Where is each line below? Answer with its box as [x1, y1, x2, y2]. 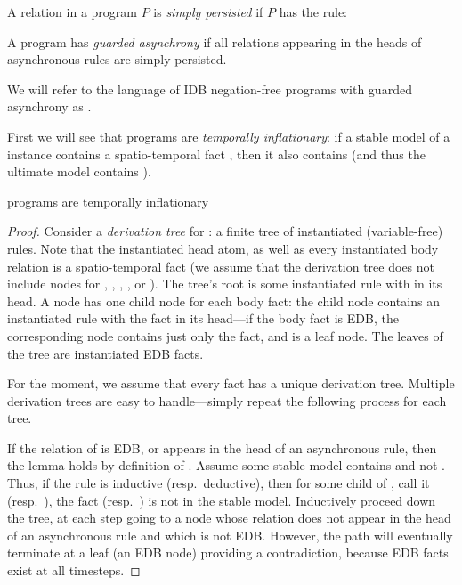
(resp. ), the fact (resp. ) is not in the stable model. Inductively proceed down [7, 491, 436, 509]
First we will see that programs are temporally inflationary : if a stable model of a [7, 126, 450, 145]
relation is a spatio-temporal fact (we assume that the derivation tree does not [7, 256, 435, 275]
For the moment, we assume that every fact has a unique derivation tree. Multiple [7, 374, 455, 393]
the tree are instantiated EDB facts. [7, 344, 204, 362]
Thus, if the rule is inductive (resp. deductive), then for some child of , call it [7, 474, 430, 492]
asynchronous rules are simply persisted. [7, 50, 227, 69]
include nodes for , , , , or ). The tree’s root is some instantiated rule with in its [7, 274, 442, 293]
